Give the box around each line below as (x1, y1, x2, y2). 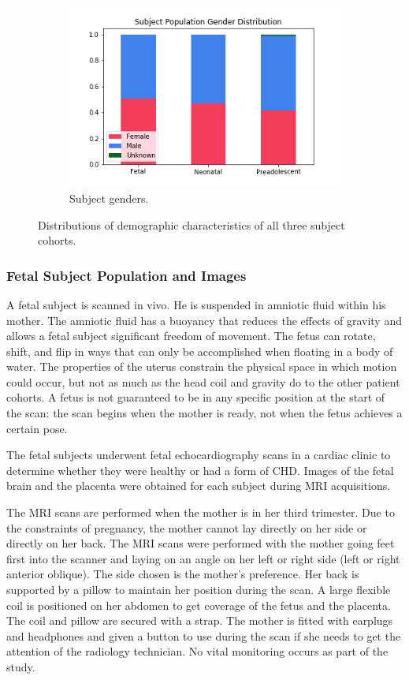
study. (6, 658, 35, 674)
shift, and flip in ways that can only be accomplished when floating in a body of (6, 342, 393, 359)
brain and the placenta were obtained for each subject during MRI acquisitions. (6, 477, 391, 494)
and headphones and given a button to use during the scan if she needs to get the (6, 627, 401, 644)
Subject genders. (69, 189, 149, 206)
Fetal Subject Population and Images (6, 265, 247, 285)
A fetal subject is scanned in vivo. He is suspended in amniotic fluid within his (6, 296, 386, 312)
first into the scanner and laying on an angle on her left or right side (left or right (6, 550, 400, 566)
